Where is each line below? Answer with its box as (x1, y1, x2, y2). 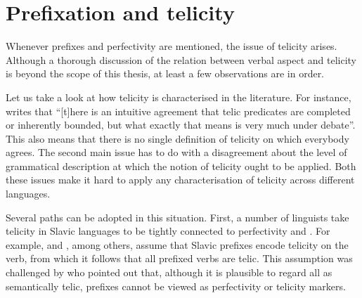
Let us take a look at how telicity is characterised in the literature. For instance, (6, 89, 351, 104)
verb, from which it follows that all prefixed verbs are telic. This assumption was (6, 251, 353, 266)
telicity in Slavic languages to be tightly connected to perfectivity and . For (6, 223, 330, 238)
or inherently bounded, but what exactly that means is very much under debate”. (6, 117, 356, 132)
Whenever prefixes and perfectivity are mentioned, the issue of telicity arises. (6, 39, 337, 53)
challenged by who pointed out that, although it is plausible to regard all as (6, 265, 332, 280)
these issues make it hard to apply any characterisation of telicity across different (6, 172, 355, 187)
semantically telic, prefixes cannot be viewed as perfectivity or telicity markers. (6, 278, 346, 293)
